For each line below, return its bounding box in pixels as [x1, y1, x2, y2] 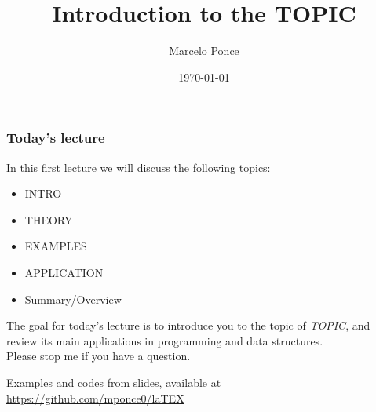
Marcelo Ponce [169, 42, 239, 59]
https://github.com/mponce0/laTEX [6, 389, 184, 406]
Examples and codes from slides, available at [6, 374, 221, 390]
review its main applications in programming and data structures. [6, 332, 323, 348]
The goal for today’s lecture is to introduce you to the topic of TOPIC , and [6, 317, 371, 334]
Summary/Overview [24, 290, 122, 307]
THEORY [24, 211, 73, 228]
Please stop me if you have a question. [6, 348, 191, 364]
